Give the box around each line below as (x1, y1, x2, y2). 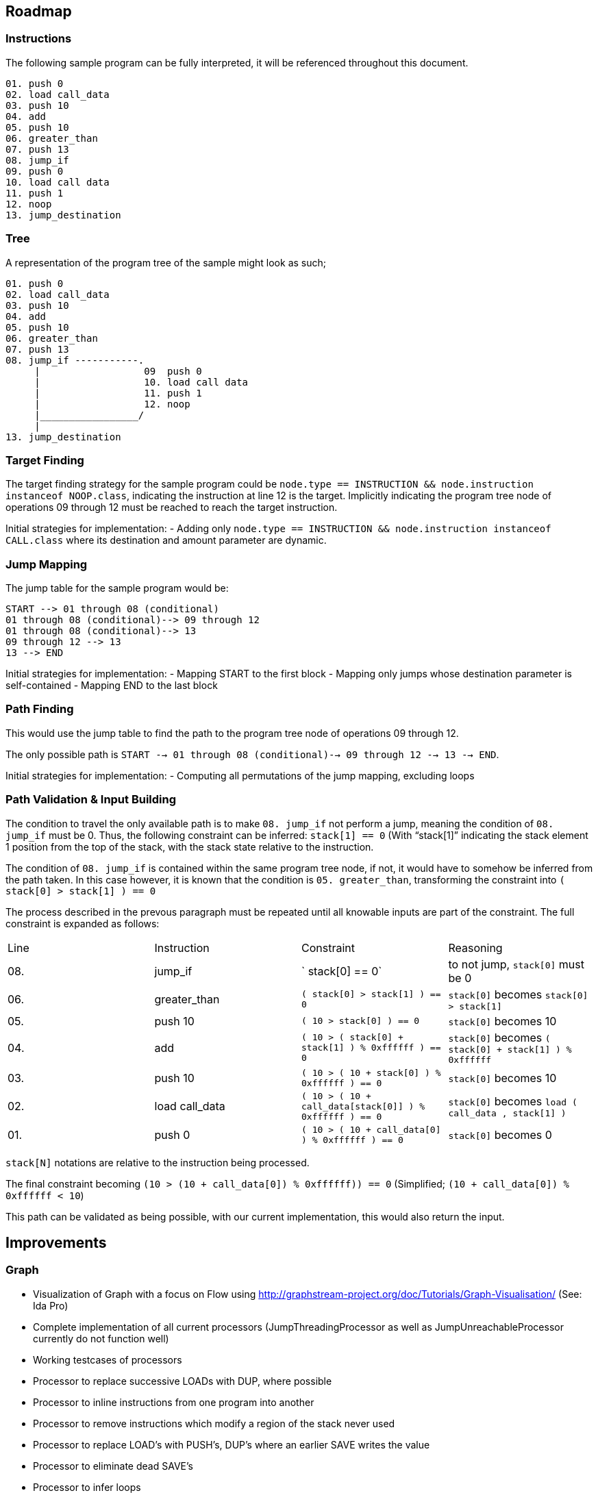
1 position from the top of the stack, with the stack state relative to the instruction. (5, 840, 374, 853)
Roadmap (5, 3, 72, 20)
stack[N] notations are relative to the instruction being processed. (5, 1156, 310, 1168)
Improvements (5, 1233, 107, 1251)
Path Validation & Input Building (5, 792, 177, 807)
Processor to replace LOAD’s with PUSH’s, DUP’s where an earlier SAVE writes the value (33, 1438, 430, 1451)
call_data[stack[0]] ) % (301, 1101, 425, 1112)
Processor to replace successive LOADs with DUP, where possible (33, 1375, 332, 1387)
